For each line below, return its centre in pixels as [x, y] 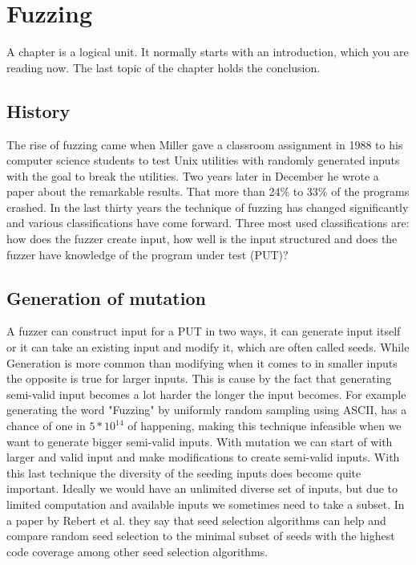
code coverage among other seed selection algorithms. [137, 551]
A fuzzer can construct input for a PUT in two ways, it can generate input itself [204, 331]
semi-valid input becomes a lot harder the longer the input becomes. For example [206, 394]
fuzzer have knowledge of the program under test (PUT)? [147, 254]
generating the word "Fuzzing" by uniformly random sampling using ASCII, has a [207, 410]
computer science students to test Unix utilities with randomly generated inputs [203, 160]
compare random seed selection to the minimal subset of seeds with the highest [201, 536]
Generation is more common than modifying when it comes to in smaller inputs [202, 362]
